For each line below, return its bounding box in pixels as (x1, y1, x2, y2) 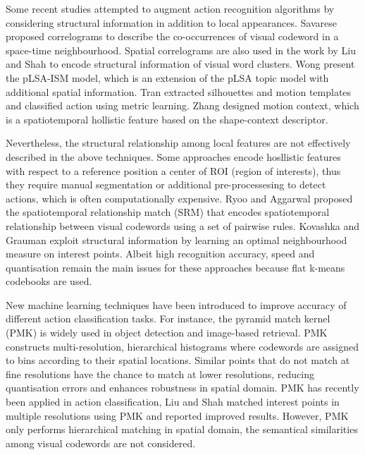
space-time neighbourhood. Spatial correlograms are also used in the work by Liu (6, 42, 356, 57)
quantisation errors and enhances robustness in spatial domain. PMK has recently (6, 380, 359, 395)
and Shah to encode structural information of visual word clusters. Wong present (6, 56, 355, 71)
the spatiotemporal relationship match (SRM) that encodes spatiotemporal (6, 205, 330, 219)
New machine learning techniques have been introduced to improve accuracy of (6, 297, 347, 312)
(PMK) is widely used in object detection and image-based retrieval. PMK (6, 325, 328, 340)
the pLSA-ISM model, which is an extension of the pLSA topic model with (6, 70, 329, 85)
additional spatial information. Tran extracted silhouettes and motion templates (6, 84, 352, 99)
